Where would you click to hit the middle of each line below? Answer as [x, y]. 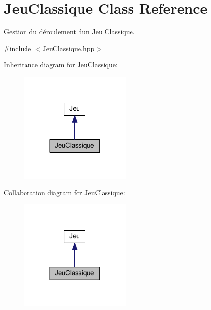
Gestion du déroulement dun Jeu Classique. [69, 32]
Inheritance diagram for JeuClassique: [61, 65]
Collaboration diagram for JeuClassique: [65, 192]
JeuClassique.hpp [68, 48]
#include [18, 48]
